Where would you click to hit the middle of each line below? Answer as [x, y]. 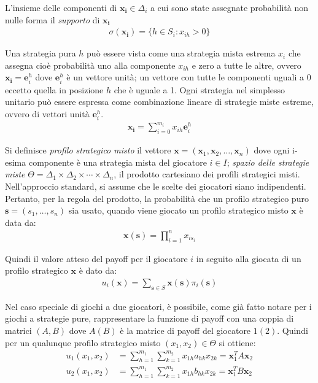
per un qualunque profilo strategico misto [83, 342]
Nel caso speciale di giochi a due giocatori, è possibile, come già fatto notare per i [158, 306]
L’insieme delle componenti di [61, 7]
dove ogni [272, 150]
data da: [21, 222]
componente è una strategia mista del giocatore [118, 162]
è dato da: [98, 270]
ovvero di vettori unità [47, 113]
